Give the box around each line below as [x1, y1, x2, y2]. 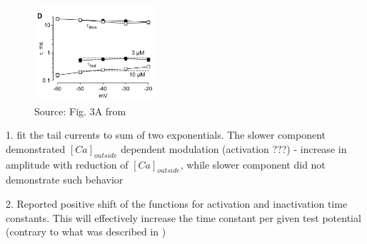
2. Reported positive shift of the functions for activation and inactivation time [6, 196, 348, 211]
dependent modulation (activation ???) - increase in [121, 141, 347, 156]
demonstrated [6, 141, 66, 156]
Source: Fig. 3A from [34, 103, 126, 118]
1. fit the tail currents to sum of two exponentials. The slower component [6, 127, 326, 142]
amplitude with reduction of [6, 157, 129, 171]
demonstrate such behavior [6, 172, 124, 187]
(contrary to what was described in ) [6, 224, 166, 239]
